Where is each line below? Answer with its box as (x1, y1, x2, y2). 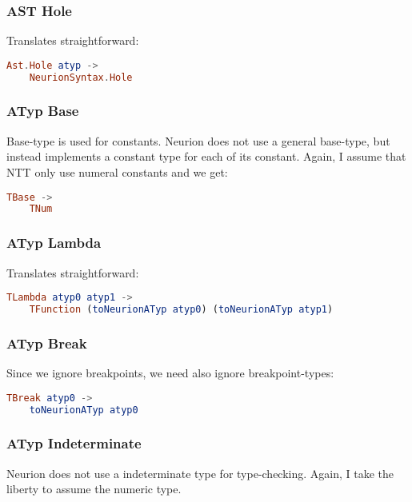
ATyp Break (6, 333, 87, 353)
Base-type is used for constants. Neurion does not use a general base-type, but (6, 132, 390, 149)
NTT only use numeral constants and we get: (6, 163, 228, 180)
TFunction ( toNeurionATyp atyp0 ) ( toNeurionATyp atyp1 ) (29, 304, 334, 315)
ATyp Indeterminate (6, 433, 142, 453)
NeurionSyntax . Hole (29, 71, 133, 83)
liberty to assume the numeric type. (6, 480, 182, 497)
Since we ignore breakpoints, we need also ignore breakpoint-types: (6, 365, 334, 381)
